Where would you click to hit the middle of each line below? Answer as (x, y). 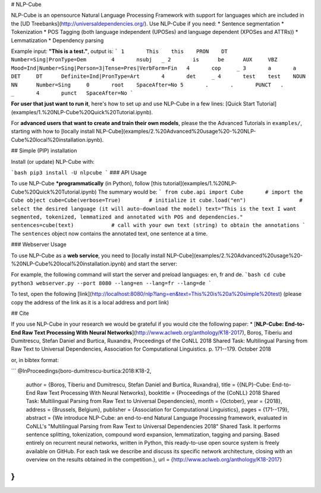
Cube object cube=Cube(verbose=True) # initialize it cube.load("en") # (157, 200)
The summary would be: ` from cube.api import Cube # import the (201, 192)
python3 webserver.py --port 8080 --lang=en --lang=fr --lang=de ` (111, 283)
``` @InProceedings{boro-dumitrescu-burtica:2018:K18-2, (81, 371)
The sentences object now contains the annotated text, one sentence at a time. (109, 233)
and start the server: (152, 263)
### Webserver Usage (39, 245)
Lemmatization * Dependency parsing (57, 40)
